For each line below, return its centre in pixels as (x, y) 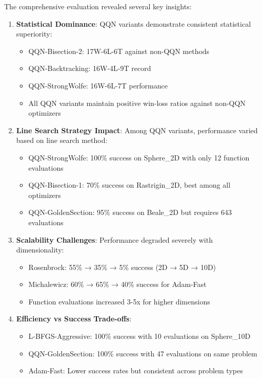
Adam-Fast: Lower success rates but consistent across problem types (136, 371)
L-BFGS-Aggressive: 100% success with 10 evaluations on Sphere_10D (139, 336)
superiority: (34, 34)
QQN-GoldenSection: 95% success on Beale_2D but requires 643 (130, 212)
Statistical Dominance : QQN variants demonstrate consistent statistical (134, 23)
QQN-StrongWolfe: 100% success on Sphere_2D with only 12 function (139, 157)
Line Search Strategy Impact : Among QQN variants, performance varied (137, 130)
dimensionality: (40, 250)
